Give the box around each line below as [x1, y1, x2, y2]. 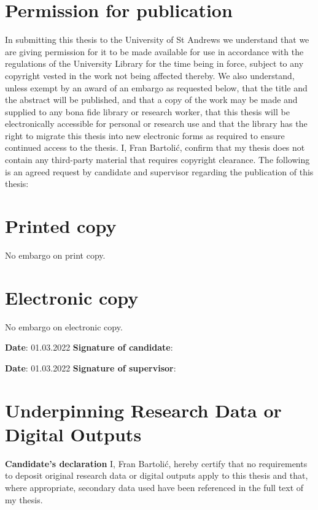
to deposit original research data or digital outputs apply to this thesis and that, [5, 469, 308, 482]
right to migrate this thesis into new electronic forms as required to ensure [5, 129, 285, 142]
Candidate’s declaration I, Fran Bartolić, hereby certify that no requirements [5, 457, 308, 470]
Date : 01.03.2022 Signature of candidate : [5, 341, 173, 354]
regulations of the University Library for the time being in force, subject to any [5, 57, 304, 70]
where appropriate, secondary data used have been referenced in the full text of [5, 481, 304, 493]
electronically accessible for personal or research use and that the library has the [5, 117, 308, 130]
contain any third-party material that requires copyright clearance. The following [5, 153, 310, 166]
